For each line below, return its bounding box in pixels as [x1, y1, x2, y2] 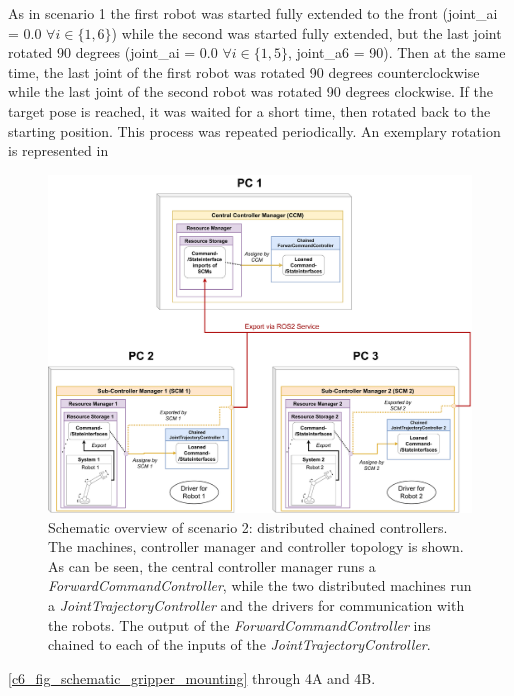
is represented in [8, 140, 109, 161]
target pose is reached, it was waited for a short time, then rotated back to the [8, 100, 491, 121]
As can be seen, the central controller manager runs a [48, 555, 376, 576]
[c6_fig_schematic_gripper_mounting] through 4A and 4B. [8, 667, 376, 688]
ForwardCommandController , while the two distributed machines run [48, 575, 472, 596]
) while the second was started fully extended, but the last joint [111, 22, 502, 43]
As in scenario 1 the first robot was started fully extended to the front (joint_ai [8, 3, 498, 23]
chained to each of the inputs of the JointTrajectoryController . [48, 634, 431, 655]
